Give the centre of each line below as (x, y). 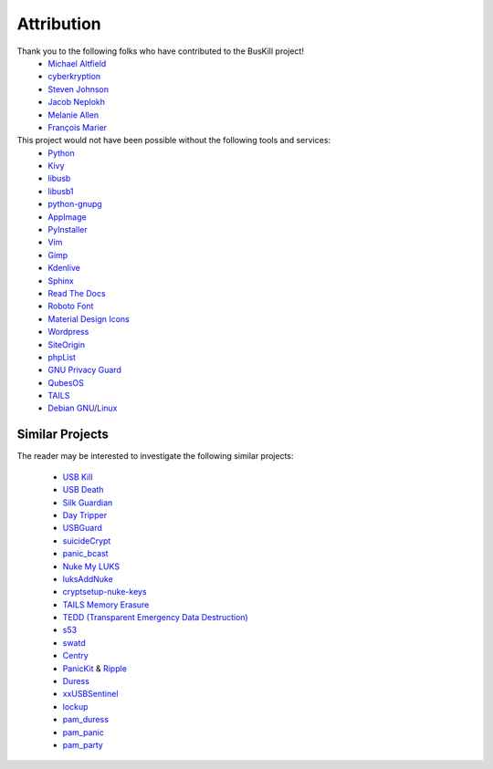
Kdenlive (64, 268)
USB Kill (78, 477)
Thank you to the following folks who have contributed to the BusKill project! (161, 51)
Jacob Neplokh (76, 102)
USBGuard (82, 528)
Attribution (59, 24)
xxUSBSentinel (90, 694)
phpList (62, 357)
